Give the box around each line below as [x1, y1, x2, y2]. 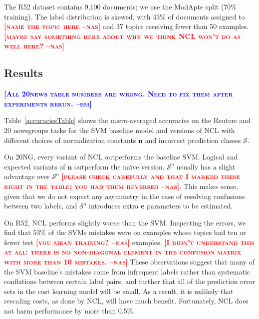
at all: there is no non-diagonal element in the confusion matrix [4, 246, 242, 257]
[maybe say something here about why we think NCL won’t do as [4, 30, 241, 41]
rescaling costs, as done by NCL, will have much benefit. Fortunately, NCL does [4, 295, 249, 306]
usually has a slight [176, 161, 236, 171]
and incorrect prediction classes [145, 134, 241, 145]
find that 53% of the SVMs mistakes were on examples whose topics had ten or [4, 227, 246, 237]
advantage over [4, 171, 50, 181]
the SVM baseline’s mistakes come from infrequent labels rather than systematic [4, 266, 250, 276]
